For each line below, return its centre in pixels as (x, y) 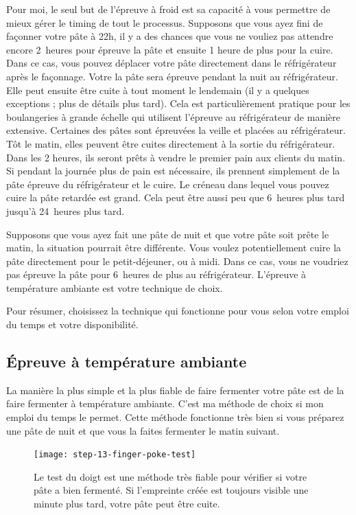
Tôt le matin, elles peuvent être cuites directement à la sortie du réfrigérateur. (171, 143)
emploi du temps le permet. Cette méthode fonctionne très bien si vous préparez (175, 417)
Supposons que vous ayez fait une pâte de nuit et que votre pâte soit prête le (168, 234)
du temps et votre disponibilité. (72, 324)
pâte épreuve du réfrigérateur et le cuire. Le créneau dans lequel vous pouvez (168, 184)
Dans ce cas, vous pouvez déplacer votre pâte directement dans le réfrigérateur (171, 63)
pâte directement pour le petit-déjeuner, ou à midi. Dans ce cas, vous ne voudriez (177, 261)
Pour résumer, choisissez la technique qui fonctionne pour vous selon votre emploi (178, 311)
